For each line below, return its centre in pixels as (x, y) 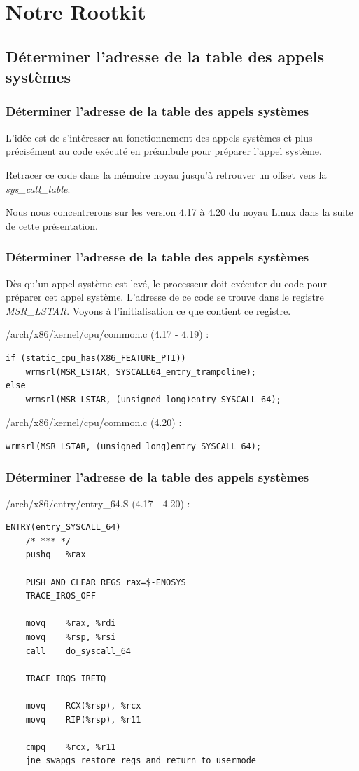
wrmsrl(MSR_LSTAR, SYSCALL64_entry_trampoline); (141, 372)
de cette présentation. (52, 225)
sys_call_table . (38, 188)
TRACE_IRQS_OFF (61, 596)
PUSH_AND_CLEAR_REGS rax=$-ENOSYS (106, 582)
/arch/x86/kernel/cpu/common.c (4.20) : (94, 422)
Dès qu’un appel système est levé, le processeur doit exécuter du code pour (166, 283)
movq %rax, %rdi (71, 623)
